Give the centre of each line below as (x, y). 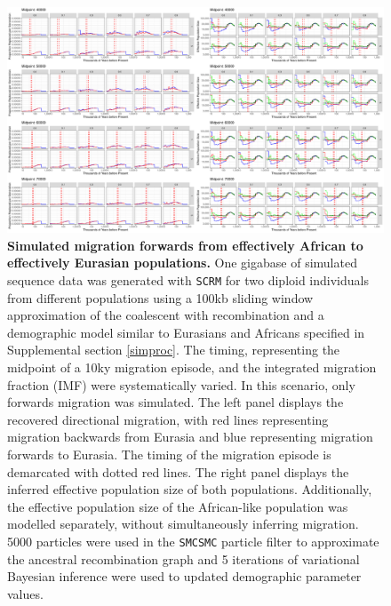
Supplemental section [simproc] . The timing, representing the (174, 350)
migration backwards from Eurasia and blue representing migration (190, 437)
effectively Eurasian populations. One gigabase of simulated (182, 263)
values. (25, 593)
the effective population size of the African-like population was (178, 506)
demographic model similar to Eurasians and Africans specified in (186, 332)
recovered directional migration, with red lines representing (168, 419)
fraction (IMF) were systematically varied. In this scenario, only (181, 384)
